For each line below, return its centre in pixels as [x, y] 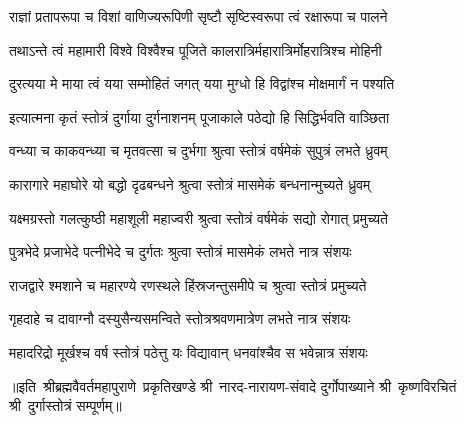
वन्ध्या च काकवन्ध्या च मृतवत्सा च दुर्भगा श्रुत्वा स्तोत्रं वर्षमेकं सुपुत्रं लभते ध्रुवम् [198, 150]
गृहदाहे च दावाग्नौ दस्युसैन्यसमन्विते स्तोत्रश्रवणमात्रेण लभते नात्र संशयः [180, 318]
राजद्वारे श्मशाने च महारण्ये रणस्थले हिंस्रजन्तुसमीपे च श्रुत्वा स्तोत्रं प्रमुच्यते [188, 284]
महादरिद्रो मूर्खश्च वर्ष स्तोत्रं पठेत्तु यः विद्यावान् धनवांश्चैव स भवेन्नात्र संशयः [188, 351]
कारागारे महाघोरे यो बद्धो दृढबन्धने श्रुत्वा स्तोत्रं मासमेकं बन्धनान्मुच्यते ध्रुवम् [190, 183]
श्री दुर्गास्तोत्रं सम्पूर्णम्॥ [65, 405]
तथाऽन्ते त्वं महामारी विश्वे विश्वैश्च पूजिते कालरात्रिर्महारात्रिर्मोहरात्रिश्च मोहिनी [195, 49]
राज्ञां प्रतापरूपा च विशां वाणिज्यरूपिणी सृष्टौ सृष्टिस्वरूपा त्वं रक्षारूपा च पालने [198, 16]
